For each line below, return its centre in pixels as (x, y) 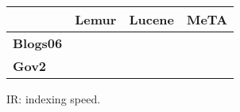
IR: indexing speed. (54, 99)
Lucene (151, 19)
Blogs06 (38, 43)
